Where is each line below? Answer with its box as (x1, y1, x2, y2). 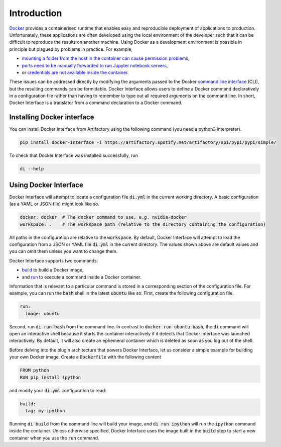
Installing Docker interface (9, 113, 94, 122)
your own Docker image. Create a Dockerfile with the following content (9, 354, 162, 360)
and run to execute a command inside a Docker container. (22, 274, 142, 280)
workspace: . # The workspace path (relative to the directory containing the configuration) (20, 221, 266, 227)
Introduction (9, 8, 62, 19)
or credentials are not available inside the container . (22, 69, 129, 75)
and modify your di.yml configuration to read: (9, 387, 106, 393)
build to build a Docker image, (22, 267, 84, 273)
